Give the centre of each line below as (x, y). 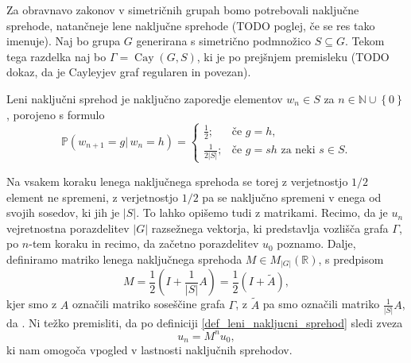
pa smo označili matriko (321, 304)
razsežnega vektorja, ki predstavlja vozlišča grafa (270, 228)
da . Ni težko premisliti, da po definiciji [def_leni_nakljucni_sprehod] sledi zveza (205, 322)
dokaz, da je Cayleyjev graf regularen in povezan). (129, 72)
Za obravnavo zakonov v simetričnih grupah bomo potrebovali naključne (183, 10)
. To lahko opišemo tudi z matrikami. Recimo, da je (262, 212)
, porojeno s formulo (56, 114)
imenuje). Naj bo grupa (64, 41)
